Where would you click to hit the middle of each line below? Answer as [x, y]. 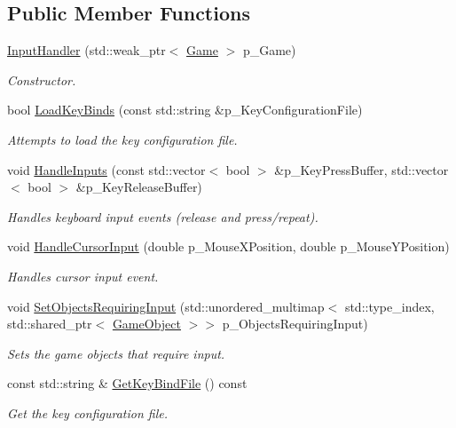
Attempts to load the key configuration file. [122, 139]
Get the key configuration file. [87, 412]
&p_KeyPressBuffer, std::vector [362, 169]
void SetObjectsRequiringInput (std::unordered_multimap [166, 306]
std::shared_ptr [50, 324]
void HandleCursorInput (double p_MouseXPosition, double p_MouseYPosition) [228, 246]
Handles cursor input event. [83, 276]
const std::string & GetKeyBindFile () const [127, 383]
